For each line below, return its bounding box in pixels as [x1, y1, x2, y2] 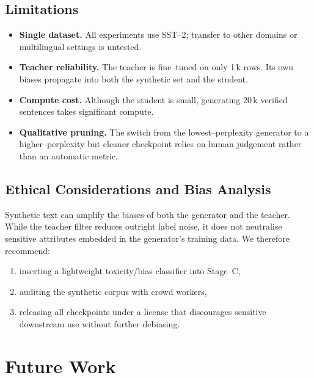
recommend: [5, 244, 50, 256]
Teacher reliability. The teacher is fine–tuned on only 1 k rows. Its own [19, 60, 294, 73]
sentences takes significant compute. [19, 105, 154, 118]
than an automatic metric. [19, 149, 118, 162]
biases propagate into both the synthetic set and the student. [19, 72, 248, 85]
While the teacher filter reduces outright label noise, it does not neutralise [5, 220, 282, 233]
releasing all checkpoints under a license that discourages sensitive [19, 305, 266, 318]
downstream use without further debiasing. [19, 317, 180, 330]
